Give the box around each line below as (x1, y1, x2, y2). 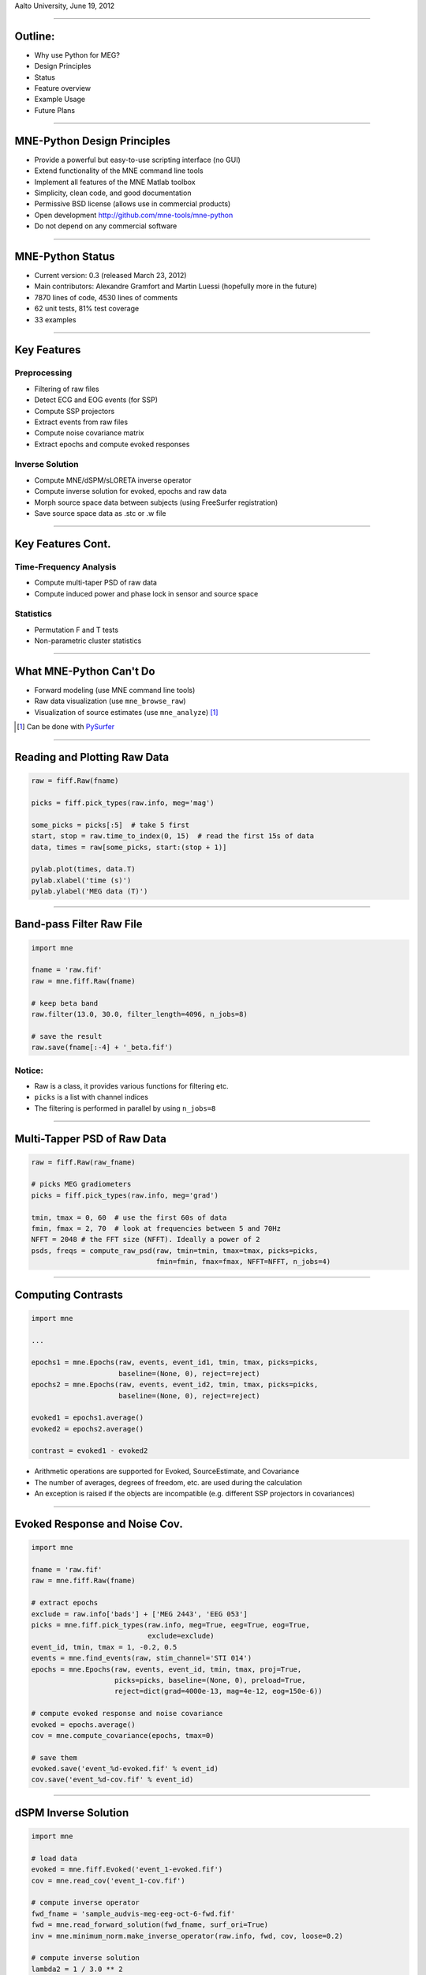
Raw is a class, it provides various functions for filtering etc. (34, 1081, 229, 1090)
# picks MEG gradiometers (31, 1179, 132, 1189)
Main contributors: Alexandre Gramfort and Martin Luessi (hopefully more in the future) (34, 281, 317, 292)
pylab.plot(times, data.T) (31, 865, 136, 874)
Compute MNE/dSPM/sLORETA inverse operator (34, 475, 192, 485)
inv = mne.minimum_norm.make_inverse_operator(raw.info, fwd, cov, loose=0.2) (31, 1932, 343, 1940)
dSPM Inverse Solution (14, 1806, 129, 1819)
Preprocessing (14, 367, 73, 378)
